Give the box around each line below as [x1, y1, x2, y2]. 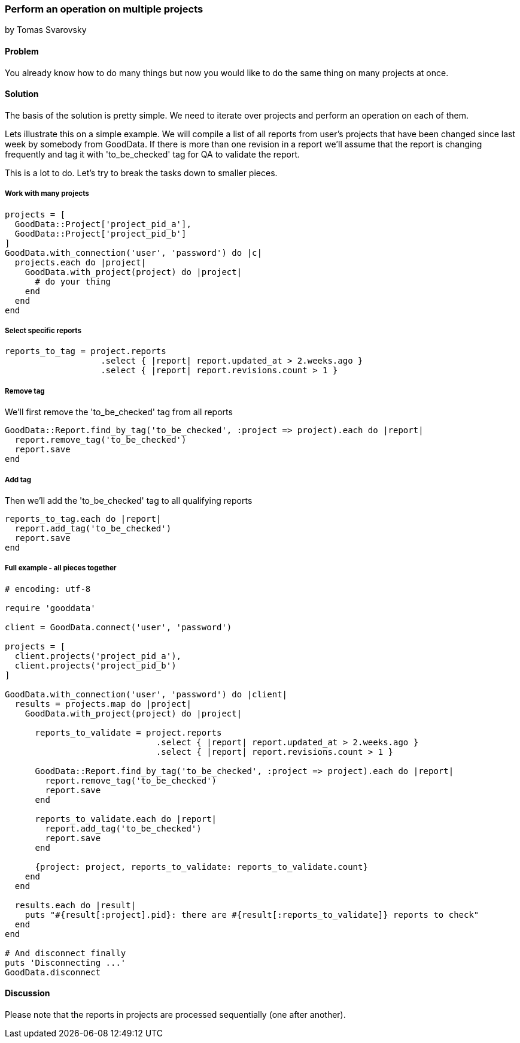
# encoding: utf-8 [5, 584, 91, 594]
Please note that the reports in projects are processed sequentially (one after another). [5, 1009, 346, 1020]
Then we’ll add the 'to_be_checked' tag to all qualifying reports [5, 495, 253, 506]
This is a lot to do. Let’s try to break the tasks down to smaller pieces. [5, 167, 278, 178]
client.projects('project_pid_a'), [14, 651, 182, 661]
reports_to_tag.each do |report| [5, 513, 162, 524]
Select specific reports [5, 326, 81, 335]
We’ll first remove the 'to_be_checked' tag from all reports [5, 407, 233, 418]
